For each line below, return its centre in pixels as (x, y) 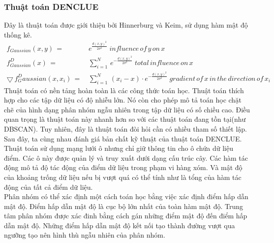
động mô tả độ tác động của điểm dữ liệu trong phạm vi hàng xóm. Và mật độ (123, 167)
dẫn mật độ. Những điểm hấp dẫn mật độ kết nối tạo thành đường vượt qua (120, 225)
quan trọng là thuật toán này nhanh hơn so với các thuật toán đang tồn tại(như (125, 119)
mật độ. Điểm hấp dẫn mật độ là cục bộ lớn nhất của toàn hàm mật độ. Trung (123, 206)
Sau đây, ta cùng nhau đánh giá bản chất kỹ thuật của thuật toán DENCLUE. (123, 138)
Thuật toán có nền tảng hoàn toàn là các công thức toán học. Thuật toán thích (124, 90)
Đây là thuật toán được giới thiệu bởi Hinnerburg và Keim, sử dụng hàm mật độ (126, 25)
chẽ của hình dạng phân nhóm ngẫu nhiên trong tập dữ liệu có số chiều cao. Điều (127, 109)
